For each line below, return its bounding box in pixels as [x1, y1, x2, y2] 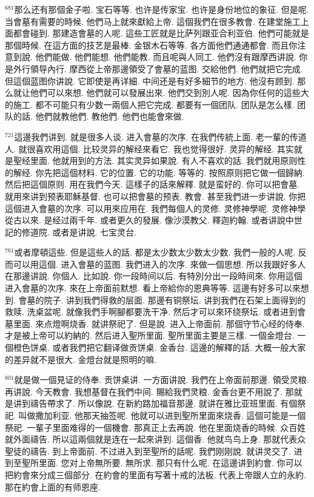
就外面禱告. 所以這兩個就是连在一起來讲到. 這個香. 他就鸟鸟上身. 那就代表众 [5, 433, 306, 445]
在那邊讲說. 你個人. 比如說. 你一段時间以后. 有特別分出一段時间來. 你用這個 [5, 269, 302, 282]
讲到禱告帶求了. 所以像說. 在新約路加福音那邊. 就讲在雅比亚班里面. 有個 [13, 397, 298, 410]
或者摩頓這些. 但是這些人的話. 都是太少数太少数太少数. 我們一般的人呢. [14, 246, 296, 259]
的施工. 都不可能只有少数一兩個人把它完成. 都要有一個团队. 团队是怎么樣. [5, 98, 295, 110]
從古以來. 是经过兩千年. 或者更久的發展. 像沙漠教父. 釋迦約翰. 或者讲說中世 [5, 214, 302, 226]
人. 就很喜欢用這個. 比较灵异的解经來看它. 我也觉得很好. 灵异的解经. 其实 [5, 142, 294, 155]
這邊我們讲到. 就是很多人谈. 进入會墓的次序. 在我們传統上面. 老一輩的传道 [14, 130, 307, 143]
